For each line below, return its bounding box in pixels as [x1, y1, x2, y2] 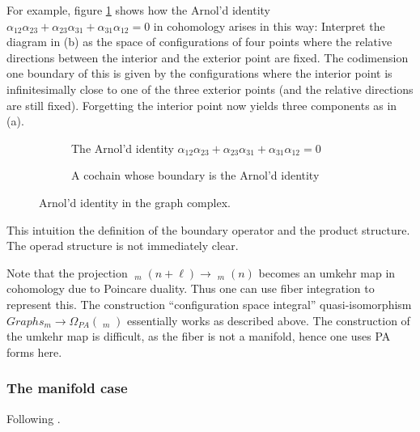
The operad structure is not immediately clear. [6, 237, 239, 254]
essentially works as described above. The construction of [127, 311, 410, 328]
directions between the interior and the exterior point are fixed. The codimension [6, 49, 409, 66]
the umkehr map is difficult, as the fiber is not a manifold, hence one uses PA [6, 328, 391, 345]
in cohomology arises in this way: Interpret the [153, 17, 385, 34]
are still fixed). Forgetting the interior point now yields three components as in [6, 96, 397, 113]
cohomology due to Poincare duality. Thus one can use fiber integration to [6, 280, 375, 297]
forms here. [6, 343, 62, 360]
